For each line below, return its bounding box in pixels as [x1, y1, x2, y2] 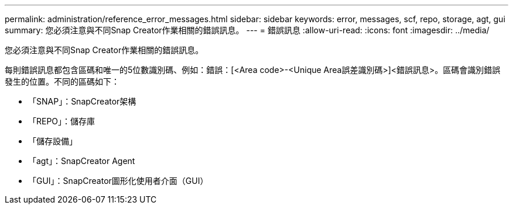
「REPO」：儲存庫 [28, 116, 95, 126]
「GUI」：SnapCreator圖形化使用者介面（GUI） [28, 176, 208, 186]
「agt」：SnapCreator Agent [28, 156, 135, 166]
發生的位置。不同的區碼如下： [5, 76, 119, 86]
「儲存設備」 [28, 136, 77, 146]
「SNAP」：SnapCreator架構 [28, 96, 136, 106]
